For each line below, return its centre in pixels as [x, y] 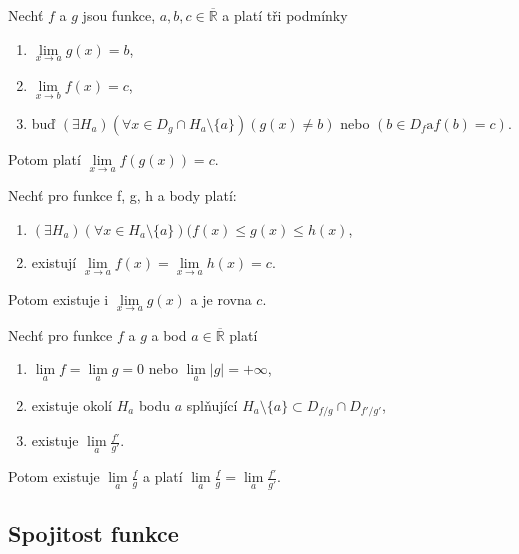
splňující [212, 404]
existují [54, 262]
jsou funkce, [119, 15]
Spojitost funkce [93, 533]
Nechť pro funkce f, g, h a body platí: [122, 195]
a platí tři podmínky [285, 15]
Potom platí [44, 159]
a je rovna [221, 298]
